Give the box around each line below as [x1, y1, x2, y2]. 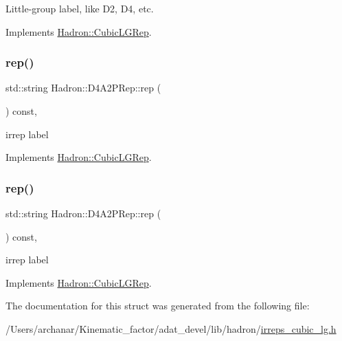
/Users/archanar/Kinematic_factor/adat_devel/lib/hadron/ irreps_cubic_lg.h [5, 321, 337, 335]
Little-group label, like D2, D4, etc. [5, 1, 154, 15]
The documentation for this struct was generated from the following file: [5, 298, 310, 313]
